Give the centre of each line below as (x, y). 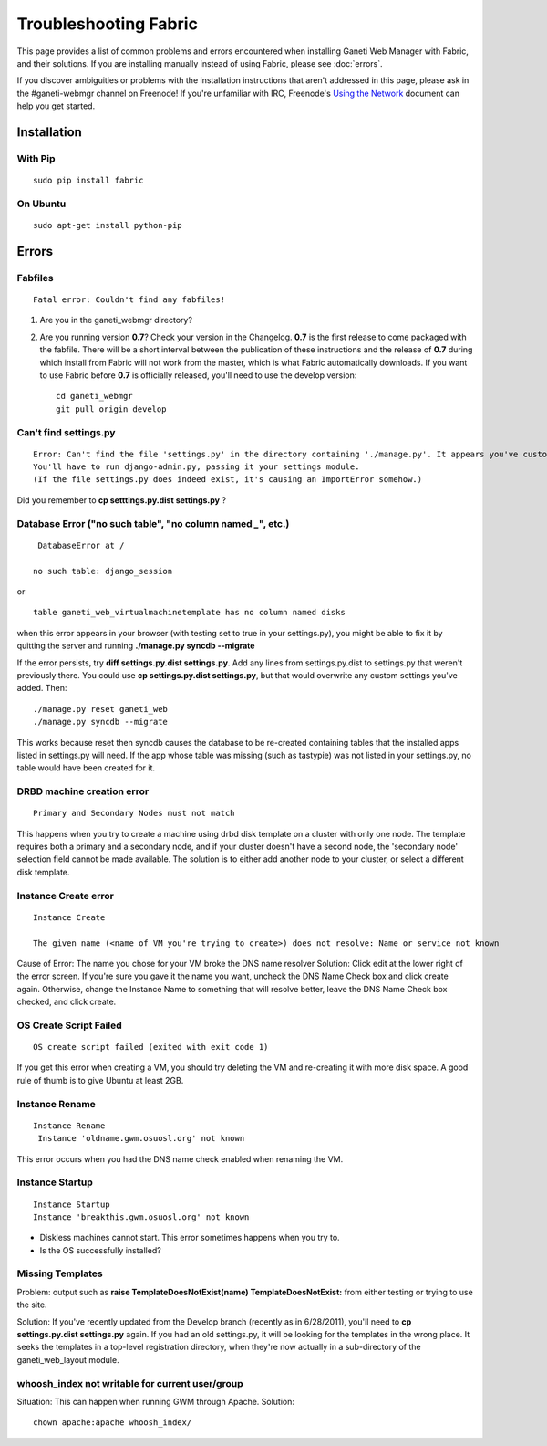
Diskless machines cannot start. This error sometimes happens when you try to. (190, 1238)
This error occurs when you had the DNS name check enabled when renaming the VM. (180, 1158)
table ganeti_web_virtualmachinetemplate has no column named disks (189, 613)
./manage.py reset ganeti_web (101, 709)
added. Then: (42, 688)
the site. (32, 1305)
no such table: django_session (103, 571)
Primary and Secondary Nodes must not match (134, 813)
